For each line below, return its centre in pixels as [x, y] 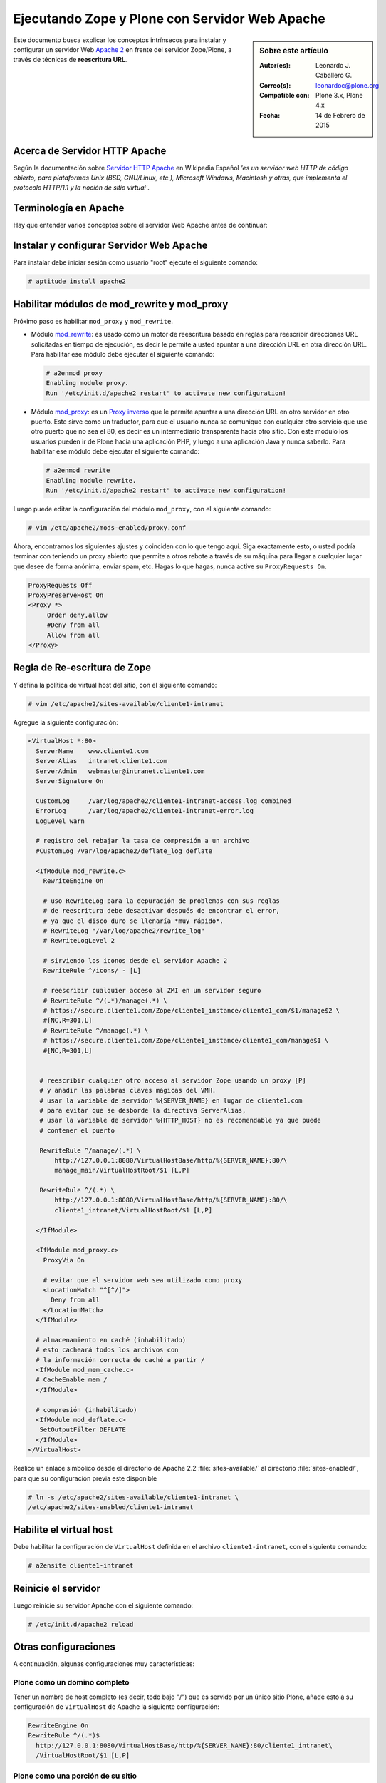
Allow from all [73, 635]
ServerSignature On [70, 781]
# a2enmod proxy [74, 373]
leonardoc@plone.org [348, 85]
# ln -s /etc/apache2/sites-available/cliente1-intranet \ [133, 1497]
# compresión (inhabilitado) [87, 1410]
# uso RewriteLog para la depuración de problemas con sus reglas [162, 901]
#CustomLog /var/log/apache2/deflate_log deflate [124, 851]
